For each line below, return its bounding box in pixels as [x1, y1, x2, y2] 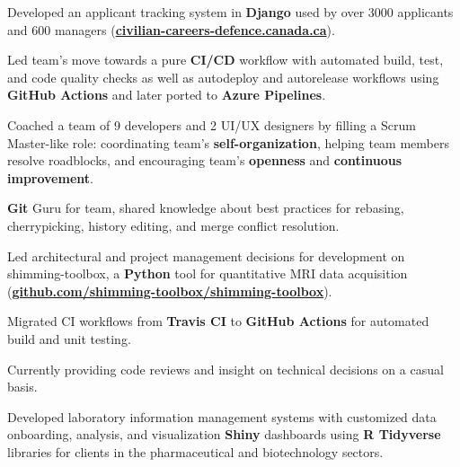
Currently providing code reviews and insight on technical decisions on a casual [7, 359, 444, 378]
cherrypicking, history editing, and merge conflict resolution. [7, 216, 340, 234]
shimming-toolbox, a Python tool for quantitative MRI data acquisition [7, 264, 408, 283]
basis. [7, 377, 38, 396]
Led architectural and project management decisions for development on [7, 246, 405, 265]
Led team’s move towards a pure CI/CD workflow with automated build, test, [7, 50, 444, 69]
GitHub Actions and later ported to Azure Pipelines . [7, 85, 326, 104]
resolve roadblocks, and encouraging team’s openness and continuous [7, 151, 402, 170]
